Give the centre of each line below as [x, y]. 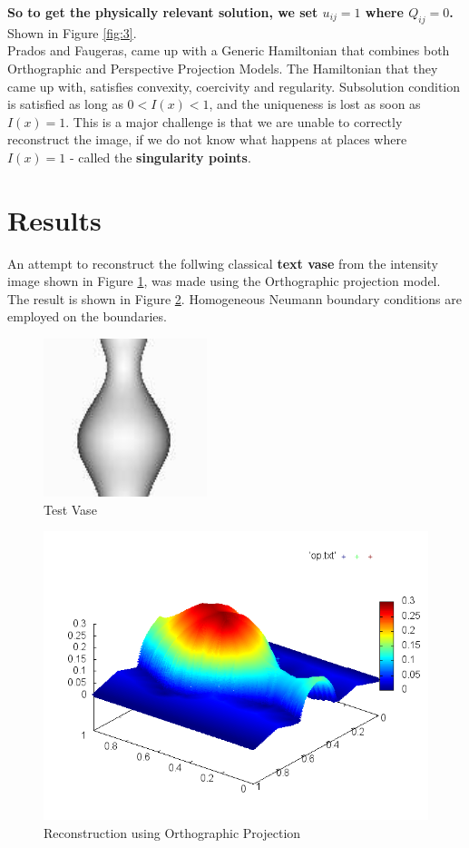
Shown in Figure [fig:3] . [72, 32]
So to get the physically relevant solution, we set [163, 12]
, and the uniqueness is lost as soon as [315, 104]
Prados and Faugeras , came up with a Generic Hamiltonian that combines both [229, 50]
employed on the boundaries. [87, 316]
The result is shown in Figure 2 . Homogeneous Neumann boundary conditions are [234, 298]
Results [54, 219]
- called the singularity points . [160, 157]
